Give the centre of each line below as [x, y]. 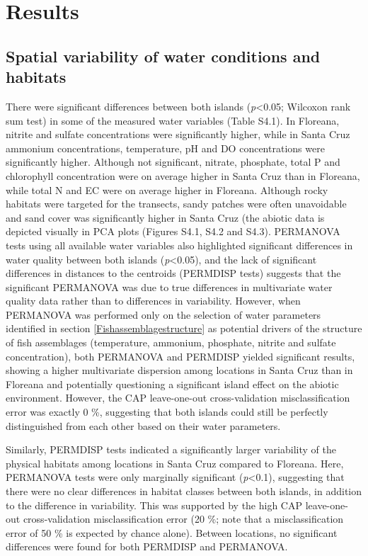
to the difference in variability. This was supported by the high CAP [154, 505]
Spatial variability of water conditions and [163, 56]
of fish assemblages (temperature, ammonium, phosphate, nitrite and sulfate [171, 342]
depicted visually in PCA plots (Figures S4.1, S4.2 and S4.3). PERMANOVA [173, 231]
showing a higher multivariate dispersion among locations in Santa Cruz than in [179, 370]
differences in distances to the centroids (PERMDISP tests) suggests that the [173, 273]
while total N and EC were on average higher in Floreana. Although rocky [167, 189]
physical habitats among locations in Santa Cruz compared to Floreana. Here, [175, 463]
